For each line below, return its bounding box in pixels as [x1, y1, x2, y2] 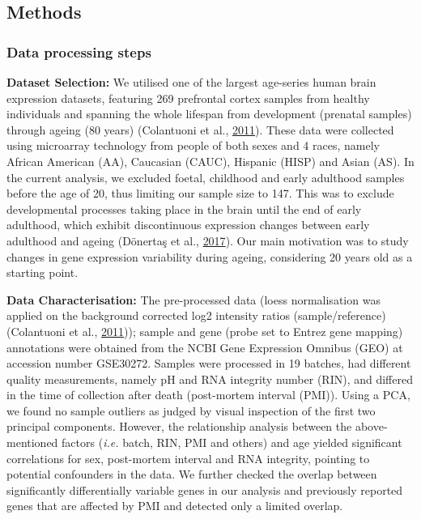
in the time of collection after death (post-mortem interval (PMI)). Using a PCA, [6, 386, 410, 403]
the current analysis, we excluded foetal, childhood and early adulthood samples [6, 168, 405, 185]
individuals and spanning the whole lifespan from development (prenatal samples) [6, 105, 412, 122]
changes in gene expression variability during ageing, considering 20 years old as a [6, 248, 413, 265]
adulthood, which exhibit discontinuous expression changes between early [6, 216, 370, 233]
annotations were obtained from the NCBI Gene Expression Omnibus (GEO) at [6, 338, 403, 355]
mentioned [6, 434, 58, 451]
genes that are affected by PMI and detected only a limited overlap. [6, 497, 343, 514]
